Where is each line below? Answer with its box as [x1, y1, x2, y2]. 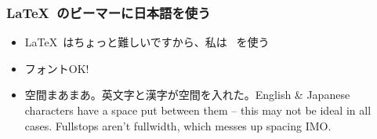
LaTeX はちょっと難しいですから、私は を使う [24, 34, 270, 50]
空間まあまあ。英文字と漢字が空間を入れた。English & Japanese [24, 86, 350, 103]
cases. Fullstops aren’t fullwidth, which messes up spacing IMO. [24, 117, 332, 134]
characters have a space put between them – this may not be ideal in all [24, 102, 372, 118]
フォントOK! [24, 60, 89, 76]
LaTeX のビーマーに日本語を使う [6, 2, 211, 22]
